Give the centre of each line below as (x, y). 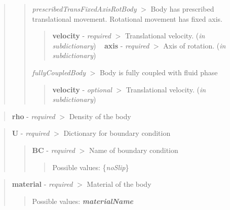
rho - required (33, 116)
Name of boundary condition (133, 150)
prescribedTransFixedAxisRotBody (84, 9)
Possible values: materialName (83, 201)
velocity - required (82, 36)
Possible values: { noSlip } (91, 167)
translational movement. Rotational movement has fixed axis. (127, 18)
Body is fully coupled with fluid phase (159, 72)
